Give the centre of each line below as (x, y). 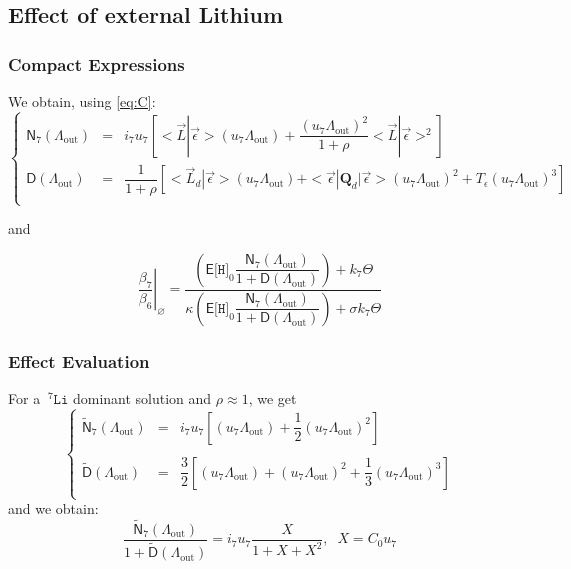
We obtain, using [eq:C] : (82, 101)
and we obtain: (53, 508)
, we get (272, 397)
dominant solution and (142, 397)
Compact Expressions (96, 63)
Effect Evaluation (79, 360)
